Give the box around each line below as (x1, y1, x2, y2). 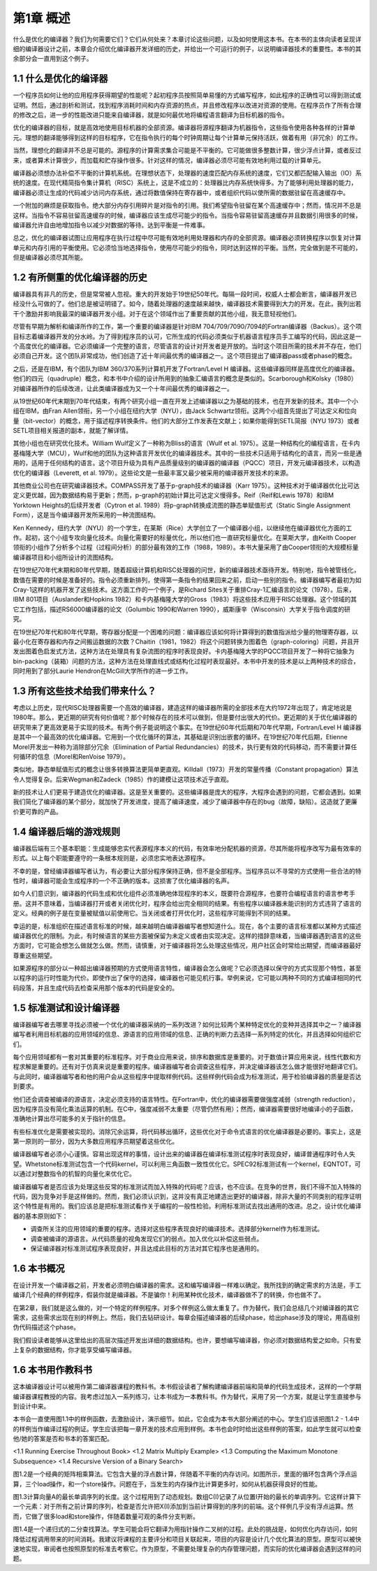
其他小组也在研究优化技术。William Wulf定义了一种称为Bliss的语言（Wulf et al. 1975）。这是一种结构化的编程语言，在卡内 (13, 439, 360, 448)
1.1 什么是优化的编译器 (13, 73, 108, 85)
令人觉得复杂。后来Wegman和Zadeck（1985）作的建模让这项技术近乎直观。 (13, 775, 233, 783)
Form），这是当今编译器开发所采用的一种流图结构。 (13, 511, 160, 519)
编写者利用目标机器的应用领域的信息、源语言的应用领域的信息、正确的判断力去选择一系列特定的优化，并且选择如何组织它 (13, 1030, 362, 1039)
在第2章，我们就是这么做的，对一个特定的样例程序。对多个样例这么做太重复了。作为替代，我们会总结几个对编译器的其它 (13, 1303, 360, 1311)
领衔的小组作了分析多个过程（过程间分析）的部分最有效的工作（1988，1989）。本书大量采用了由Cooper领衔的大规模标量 (13, 543, 359, 552)
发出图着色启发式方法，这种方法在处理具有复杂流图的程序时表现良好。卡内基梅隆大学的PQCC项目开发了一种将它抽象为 (13, 647, 355, 655)
